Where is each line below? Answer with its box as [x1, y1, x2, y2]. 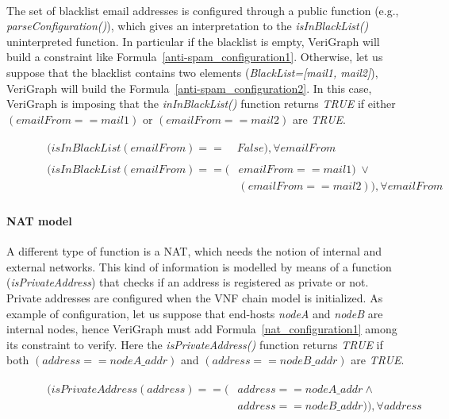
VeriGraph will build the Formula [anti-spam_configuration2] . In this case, [6, 79, 372, 96]
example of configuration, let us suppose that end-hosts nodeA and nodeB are [6, 305, 383, 321]
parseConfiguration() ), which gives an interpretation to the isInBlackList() [6, 17, 369, 34]
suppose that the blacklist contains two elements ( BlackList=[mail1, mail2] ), [6, 63, 378, 80]
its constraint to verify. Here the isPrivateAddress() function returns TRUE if [6, 336, 383, 352]
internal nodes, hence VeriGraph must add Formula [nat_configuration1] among [6, 321, 397, 337]
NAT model [6, 213, 72, 229]
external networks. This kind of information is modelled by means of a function [6, 258, 392, 275]
